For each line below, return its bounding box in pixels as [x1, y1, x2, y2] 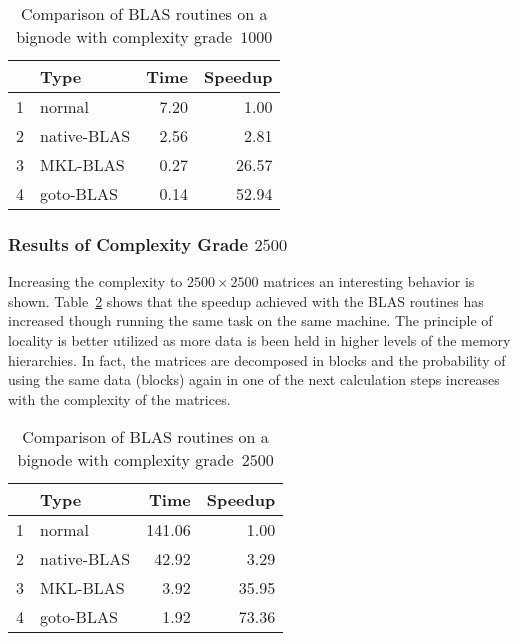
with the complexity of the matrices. [8, 388, 231, 409]
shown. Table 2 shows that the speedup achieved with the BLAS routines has [8, 290, 484, 311]
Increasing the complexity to [8, 271, 183, 292]
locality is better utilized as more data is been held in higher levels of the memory [8, 330, 511, 350]
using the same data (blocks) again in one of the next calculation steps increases [8, 369, 500, 390]
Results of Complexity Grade [8, 231, 249, 256]
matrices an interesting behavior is [263, 271, 475, 292]
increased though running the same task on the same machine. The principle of [8, 310, 493, 331]
